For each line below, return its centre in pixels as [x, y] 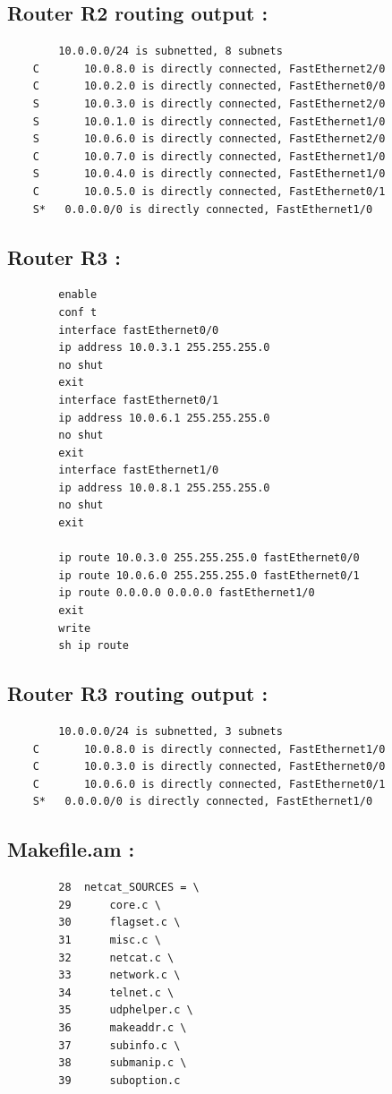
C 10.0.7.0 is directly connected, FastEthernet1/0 [209, 156]
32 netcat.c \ [116, 957]
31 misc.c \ [110, 940]
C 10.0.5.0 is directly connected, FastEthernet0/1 [209, 191]
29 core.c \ [110, 905]
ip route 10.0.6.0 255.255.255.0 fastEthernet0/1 [209, 575]
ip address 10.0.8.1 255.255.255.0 [164, 487]
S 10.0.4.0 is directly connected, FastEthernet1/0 [209, 174]
